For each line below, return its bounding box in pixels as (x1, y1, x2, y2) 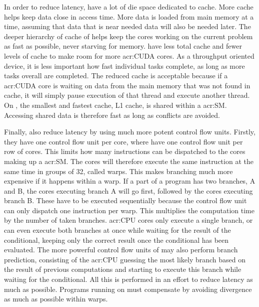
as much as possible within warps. (4, 293, 108, 304)
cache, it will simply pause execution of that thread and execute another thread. (4, 90, 250, 100)
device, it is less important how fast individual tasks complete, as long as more (4, 60, 245, 71)
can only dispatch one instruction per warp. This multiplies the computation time (4, 205, 254, 215)
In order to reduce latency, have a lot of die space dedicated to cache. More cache (4, 2, 253, 12)
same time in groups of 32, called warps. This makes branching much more (4, 166, 233, 176)
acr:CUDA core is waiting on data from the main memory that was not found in (4, 80, 250, 90)
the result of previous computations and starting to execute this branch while (4, 264, 241, 274)
